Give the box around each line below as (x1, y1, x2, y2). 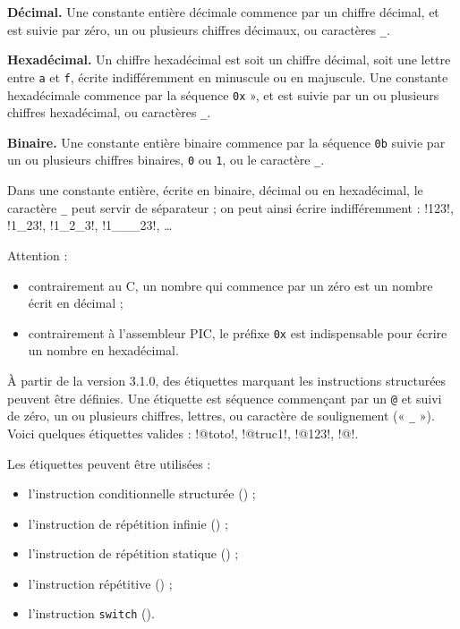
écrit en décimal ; (28, 293, 124, 312)
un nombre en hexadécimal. (28, 341, 179, 360)
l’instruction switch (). (28, 604, 155, 623)
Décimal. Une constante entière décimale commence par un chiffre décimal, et (7, 3, 439, 21)
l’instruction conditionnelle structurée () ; (28, 484, 256, 503)
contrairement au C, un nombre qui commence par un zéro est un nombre (28, 276, 433, 294)
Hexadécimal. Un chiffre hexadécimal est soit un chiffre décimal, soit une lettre (7, 50, 451, 69)
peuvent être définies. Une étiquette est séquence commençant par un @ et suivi (7, 388, 442, 407)
